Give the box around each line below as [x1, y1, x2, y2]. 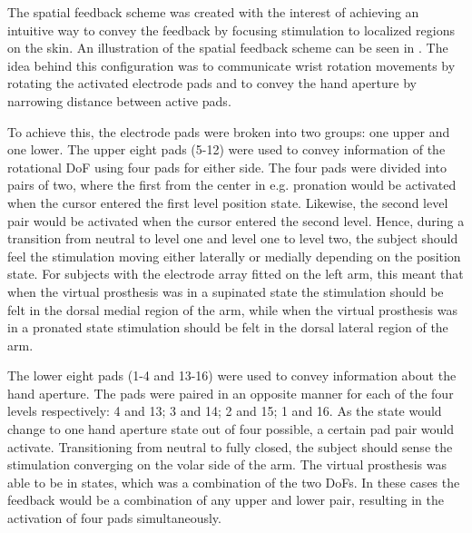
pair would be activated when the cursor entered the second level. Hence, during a [7, 211, 465, 230]
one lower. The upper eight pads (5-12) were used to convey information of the [7, 140, 446, 159]
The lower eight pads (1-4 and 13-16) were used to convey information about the [7, 366, 457, 385]
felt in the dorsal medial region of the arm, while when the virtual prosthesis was [7, 300, 458, 319]
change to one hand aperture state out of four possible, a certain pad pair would [7, 419, 455, 439]
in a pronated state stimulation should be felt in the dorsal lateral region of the [7, 318, 448, 337]
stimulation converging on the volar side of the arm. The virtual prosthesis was [7, 455, 447, 474]
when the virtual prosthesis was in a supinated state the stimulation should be [7, 281, 444, 301]
